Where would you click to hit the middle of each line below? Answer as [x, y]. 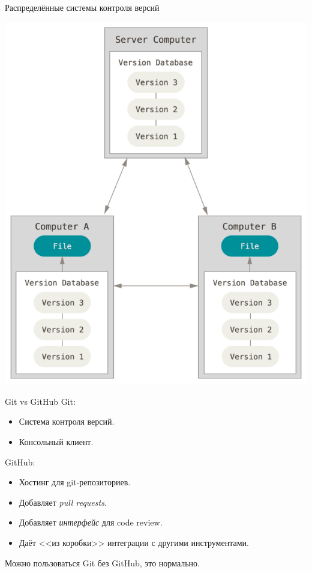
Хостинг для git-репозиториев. [75, 482]
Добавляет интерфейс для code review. [91, 522]
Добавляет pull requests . [63, 502]
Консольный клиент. [56, 441]
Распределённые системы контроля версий [82, 7]
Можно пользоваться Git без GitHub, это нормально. [102, 562]
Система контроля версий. [67, 421]
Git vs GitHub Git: [40, 401]
